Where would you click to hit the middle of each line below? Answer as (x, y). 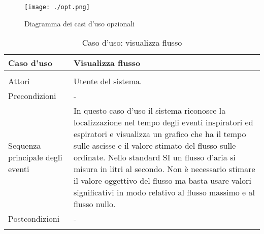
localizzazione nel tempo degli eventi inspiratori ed (163, 122)
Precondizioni (32, 96)
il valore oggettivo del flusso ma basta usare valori (162, 181)
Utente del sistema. (108, 81)
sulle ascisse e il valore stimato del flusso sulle (155, 146)
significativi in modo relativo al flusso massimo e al (164, 192)
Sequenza (25, 146)
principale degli (35, 157)
